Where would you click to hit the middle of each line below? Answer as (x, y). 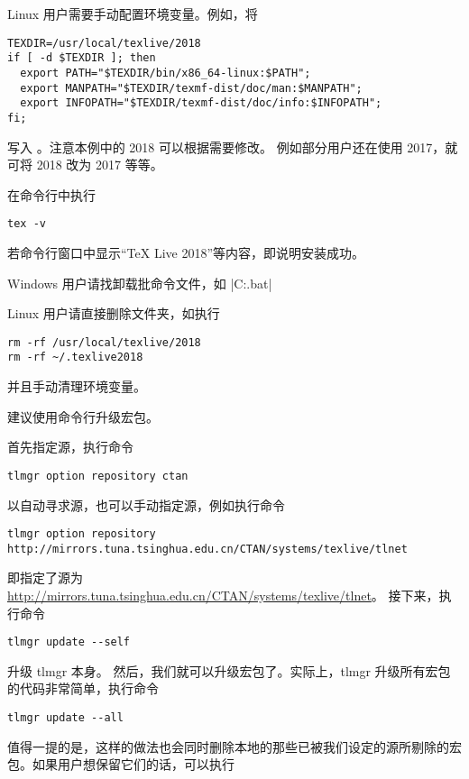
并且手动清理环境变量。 (77, 386)
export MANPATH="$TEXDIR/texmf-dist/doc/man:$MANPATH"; (191, 88)
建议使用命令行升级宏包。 (83, 416)
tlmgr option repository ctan (98, 476)
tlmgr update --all (65, 718)
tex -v (27, 224)
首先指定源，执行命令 (70, 447)
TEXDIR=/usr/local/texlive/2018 (104, 43)
